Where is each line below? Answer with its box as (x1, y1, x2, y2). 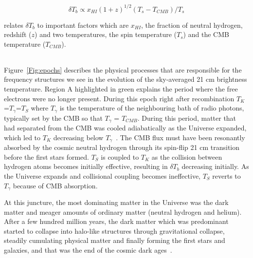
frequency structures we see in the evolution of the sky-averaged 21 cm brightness (4, 74, 247, 84)
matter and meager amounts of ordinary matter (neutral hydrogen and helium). (4, 206, 242, 217)
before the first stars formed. (4, 151, 89, 162)
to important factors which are (37, 19, 129, 30)
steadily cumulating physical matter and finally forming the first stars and (4, 235, 225, 245)
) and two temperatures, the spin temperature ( (35, 29, 177, 39)
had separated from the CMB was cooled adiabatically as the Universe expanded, (4, 123, 247, 133)
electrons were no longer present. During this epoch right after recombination (4, 93, 235, 103)
